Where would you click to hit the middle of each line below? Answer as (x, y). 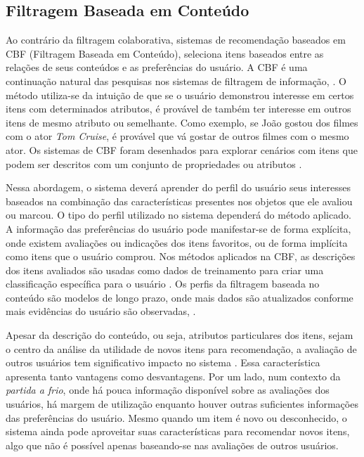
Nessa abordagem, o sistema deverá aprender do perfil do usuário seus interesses (178, 187)
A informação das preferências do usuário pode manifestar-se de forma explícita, (178, 228)
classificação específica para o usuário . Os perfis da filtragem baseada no (163, 284)
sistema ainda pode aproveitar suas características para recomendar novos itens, (178, 431)
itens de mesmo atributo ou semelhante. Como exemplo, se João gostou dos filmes (182, 122)
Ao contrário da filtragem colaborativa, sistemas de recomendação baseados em (176, 40)
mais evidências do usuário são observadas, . (101, 311)
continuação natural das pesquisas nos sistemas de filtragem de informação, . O (176, 81)
